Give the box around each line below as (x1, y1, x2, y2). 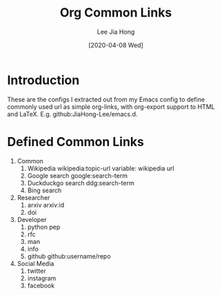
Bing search (27, 186, 62, 194)
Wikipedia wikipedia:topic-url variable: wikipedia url (27, 164, 174, 172)
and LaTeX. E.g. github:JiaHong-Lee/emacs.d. (7, 110, 138, 118)
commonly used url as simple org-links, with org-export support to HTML (7, 102, 215, 111)
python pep (27, 223, 61, 231)
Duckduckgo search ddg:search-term (27, 179, 134, 187)
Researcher (17, 193, 50, 201)
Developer (17, 215, 47, 223)
